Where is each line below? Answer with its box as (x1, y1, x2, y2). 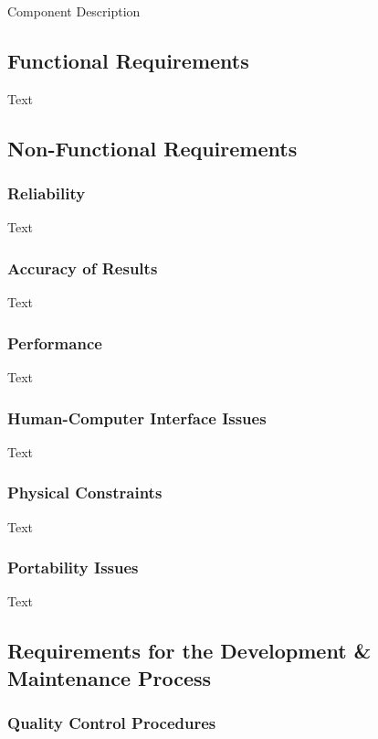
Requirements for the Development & (7, 637, 372, 665)
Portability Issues (7, 556, 139, 579)
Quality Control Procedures (7, 712, 216, 734)
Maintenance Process (7, 663, 212, 691)
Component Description (7, 2, 141, 20)
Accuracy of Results (7, 256, 158, 279)
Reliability (7, 182, 86, 205)
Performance (7, 331, 102, 354)
